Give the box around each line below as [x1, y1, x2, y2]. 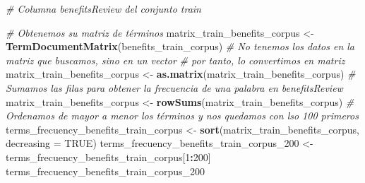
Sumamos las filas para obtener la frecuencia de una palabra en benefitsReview [6, 80, 343, 95]
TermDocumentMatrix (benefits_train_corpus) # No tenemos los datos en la [6, 39, 354, 54]
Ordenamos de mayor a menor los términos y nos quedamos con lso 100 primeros [6, 108, 359, 123]
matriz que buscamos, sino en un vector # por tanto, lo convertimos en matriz [6, 52, 345, 67]
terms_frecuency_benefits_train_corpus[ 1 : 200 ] [6, 149, 211, 164]
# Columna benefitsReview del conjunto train [6, 1, 201, 16]
